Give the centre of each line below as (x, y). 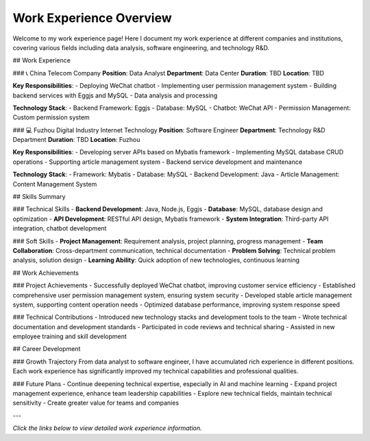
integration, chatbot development (60, 228)
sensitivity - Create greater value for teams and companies (96, 403)
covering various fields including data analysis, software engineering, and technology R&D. (141, 47)
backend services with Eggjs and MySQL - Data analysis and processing (115, 95)
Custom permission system (51, 117)
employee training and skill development (70, 337)
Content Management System (55, 184)
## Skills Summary (39, 197)
